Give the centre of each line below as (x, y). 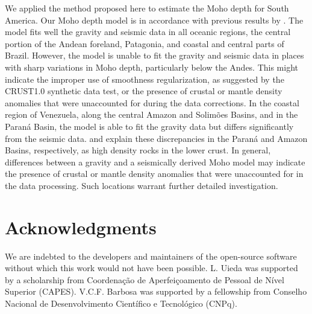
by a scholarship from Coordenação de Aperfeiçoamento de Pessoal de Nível (145, 279)
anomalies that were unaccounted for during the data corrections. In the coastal (152, 102)
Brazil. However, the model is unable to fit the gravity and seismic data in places (154, 55)
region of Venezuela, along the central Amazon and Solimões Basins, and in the (151, 114)
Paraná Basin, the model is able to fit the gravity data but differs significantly (149, 126)
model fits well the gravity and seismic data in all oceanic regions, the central (148, 32)
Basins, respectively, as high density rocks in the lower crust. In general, (138, 150)
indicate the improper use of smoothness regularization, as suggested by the (145, 79)
